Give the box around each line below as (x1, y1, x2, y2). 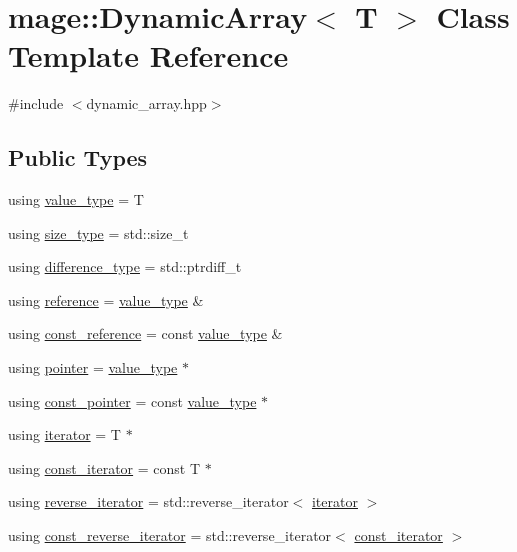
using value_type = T (8, 189, 144, 210)
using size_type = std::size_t (8, 222, 189, 243)
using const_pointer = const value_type (8, 390, 257, 411)
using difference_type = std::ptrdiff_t (8, 256, 242, 277)
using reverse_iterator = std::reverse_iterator (8, 491, 289, 512)
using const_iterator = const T (8, 457, 201, 478)
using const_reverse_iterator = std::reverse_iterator (8, 525, 332, 546)
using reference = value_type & (8, 289, 204, 310)
